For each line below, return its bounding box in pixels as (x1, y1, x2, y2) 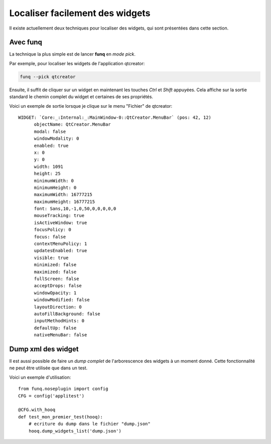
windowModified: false (34, 297, 90, 303)
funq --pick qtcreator (20, 74, 76, 80)
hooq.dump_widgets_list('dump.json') (28, 428, 121, 433)
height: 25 (34, 171, 61, 176)
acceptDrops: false (34, 283, 82, 289)
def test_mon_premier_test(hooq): (18, 414, 103, 419)
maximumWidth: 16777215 (34, 192, 93, 197)
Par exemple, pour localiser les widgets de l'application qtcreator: (9, 60, 145, 66)
